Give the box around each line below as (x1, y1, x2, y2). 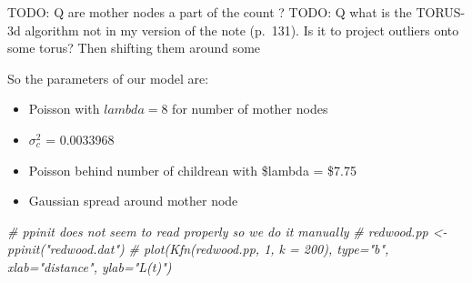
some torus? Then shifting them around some (7, 38, 261, 57)
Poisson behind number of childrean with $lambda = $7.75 (28, 160, 357, 179)
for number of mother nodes (172, 99, 328, 118)
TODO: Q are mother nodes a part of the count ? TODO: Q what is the (7, 3, 412, 21)
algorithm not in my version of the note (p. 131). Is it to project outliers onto (25, 20, 459, 39)
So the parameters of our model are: (7, 68, 209, 87)
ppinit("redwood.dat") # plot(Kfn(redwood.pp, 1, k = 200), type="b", (7, 239, 389, 258)
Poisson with (28, 99, 100, 118)
